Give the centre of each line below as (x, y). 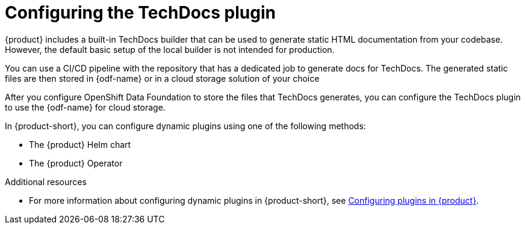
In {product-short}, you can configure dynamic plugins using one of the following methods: (185, 126)
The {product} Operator (76, 163)
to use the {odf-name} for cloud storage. (85, 107)
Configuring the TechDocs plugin (140, 13)
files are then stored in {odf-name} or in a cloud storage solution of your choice (162, 78)
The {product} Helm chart (80, 144)
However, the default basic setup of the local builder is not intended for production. (170, 49)
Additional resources (46, 182)
